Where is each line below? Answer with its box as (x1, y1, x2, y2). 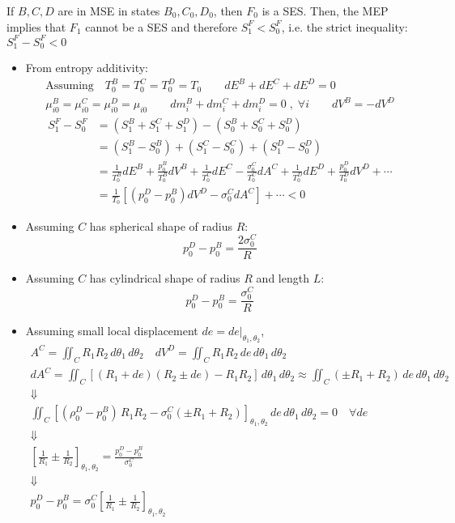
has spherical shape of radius (89, 217, 232, 234)
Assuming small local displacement (25, 322, 198, 339)
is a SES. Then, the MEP (262, 2, 389, 19)
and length (256, 270, 309, 287)
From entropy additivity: (25, 59, 148, 76)
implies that (6, 18, 66, 35)
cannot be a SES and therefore (85, 18, 237, 35)
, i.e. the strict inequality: (281, 18, 408, 35)
